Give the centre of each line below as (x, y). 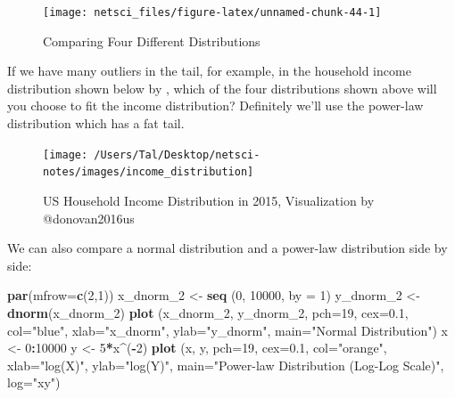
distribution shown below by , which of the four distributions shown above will (222, 88)
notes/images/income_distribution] (149, 172)
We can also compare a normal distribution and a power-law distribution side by (227, 248)
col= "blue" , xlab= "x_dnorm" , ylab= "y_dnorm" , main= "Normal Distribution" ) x (227, 330)
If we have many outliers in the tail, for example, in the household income (209, 71)
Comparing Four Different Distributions (152, 41)
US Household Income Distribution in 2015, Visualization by (209, 200)
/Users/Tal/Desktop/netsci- (177, 154)
